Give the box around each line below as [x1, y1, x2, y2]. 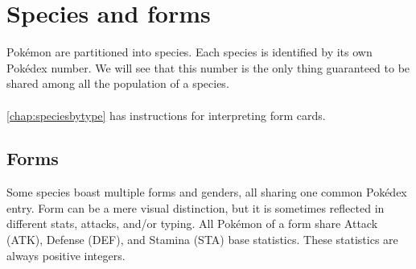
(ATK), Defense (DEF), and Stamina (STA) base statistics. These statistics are [6, 231, 398, 248]
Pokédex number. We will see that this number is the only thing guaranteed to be [6, 59, 410, 76]
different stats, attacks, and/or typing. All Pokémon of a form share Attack [6, 215, 378, 232]
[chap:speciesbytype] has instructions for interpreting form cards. [6, 106, 326, 123]
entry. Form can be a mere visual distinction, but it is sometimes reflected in [6, 199, 385, 216]
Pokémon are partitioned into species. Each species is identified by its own [6, 43, 373, 60]
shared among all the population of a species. [6, 75, 229, 92]
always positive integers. [6, 246, 126, 263]
